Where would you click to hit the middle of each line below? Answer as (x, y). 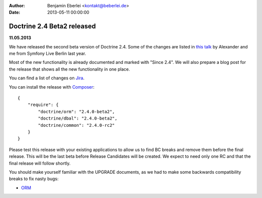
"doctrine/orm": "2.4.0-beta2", (76, 112)
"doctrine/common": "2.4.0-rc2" (76, 125)
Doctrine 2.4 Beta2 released (52, 26)
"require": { (43, 105)
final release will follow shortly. (40, 163)
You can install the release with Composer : (52, 87)
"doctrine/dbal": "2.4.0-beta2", (78, 118)
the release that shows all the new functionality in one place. (70, 69)
